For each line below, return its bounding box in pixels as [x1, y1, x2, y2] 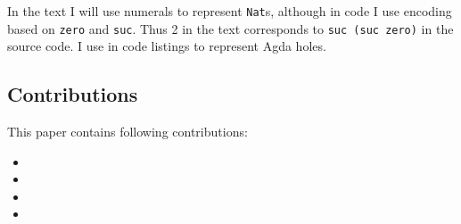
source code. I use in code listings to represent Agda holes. [7, 37, 326, 55]
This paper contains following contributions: [7, 122, 248, 141]
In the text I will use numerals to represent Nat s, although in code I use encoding [7, 2, 452, 20]
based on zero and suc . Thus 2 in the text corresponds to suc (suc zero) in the [7, 19, 454, 37]
